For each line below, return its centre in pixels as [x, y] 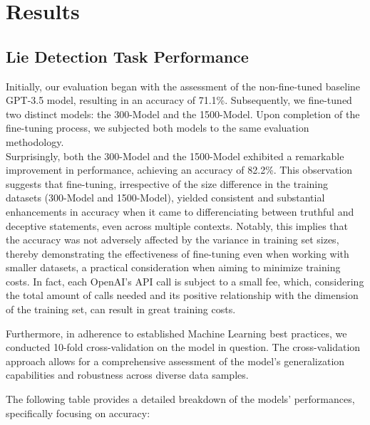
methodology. [35, 141]
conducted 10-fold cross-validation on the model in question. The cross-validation [183, 347]
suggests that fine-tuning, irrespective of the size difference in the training [167, 183]
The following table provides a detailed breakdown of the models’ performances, [180, 399]
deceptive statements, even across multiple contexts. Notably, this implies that [177, 225]
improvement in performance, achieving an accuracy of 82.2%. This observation [179, 170]
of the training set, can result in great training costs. [121, 309]
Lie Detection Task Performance [127, 56]
